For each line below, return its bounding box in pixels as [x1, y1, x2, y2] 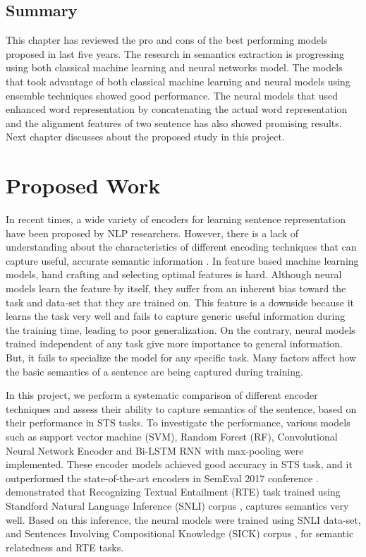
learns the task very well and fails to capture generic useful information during [6, 309, 346, 323]
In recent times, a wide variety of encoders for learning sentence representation [6, 212, 346, 227]
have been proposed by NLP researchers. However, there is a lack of [6, 225, 299, 240]
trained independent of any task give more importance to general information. [6, 336, 343, 351]
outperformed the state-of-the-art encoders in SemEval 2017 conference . [6, 470, 319, 485]
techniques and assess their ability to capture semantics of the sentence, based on [6, 401, 357, 416]
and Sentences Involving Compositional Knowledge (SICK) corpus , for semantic [6, 526, 354, 541]
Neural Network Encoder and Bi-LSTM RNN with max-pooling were [6, 443, 304, 457]
